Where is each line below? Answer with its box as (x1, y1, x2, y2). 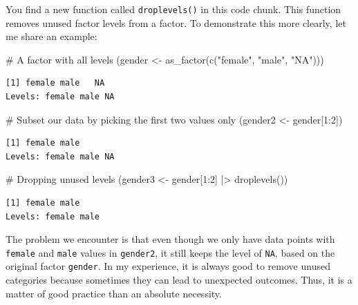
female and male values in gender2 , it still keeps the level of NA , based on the (6, 245, 335, 259)
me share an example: (6, 29, 97, 43)
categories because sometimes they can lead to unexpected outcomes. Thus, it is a (6, 273, 352, 287)
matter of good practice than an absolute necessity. (6, 286, 222, 300)
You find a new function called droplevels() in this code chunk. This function (6, 2, 341, 16)
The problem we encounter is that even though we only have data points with (6, 232, 335, 246)
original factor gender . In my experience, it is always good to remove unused (6, 259, 330, 273)
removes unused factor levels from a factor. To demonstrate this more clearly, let (6, 15, 346, 30)
